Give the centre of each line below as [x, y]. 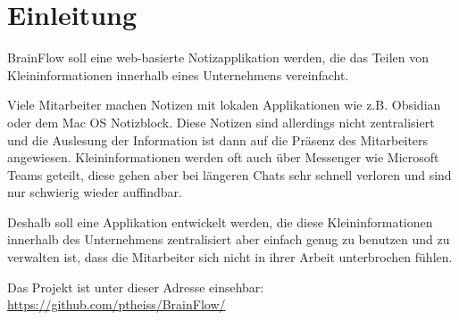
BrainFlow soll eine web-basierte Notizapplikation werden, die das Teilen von [218, 57]
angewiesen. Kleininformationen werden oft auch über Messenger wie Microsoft [223, 157]
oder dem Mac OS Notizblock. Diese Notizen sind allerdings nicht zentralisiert [221, 122]
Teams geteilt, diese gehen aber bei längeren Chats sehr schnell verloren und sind [229, 174]
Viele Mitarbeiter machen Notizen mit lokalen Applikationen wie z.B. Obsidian [224, 105]
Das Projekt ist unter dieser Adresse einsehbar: [136, 287]
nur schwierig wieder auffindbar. [95, 192]
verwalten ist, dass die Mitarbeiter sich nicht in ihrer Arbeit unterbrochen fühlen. [230, 257]
